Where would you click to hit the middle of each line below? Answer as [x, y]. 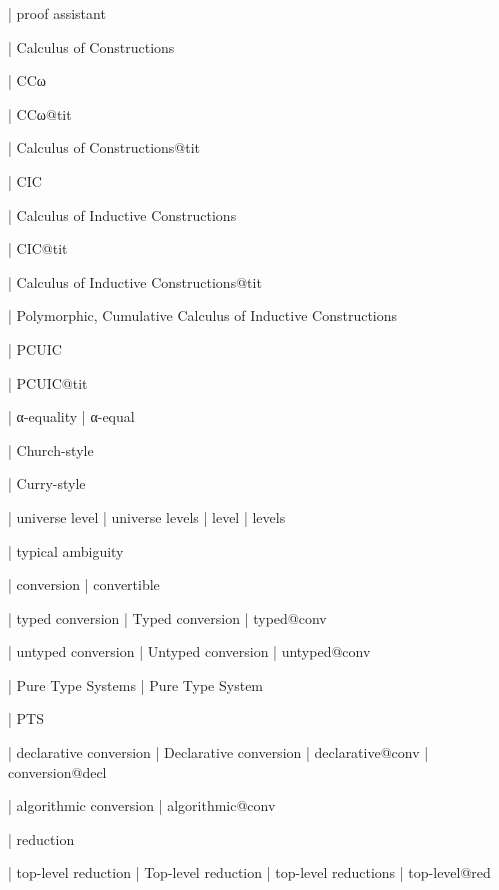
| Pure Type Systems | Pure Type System [136, 684]
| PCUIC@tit [48, 382]
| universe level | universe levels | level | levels [147, 516]
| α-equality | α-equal [71, 416]
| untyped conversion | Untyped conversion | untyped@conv [189, 651]
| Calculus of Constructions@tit [104, 147]
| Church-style [51, 449]
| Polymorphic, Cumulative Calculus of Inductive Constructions [203, 315]
